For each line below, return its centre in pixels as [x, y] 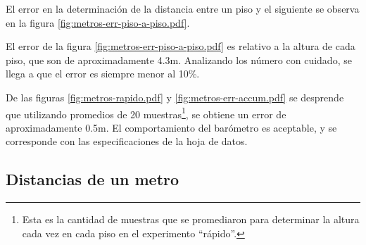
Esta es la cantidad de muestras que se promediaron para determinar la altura [191, 219]
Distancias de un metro [93, 179]
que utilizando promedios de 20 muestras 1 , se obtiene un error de [146, 113]
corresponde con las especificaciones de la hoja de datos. [127, 141]
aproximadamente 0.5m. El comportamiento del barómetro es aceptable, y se [171, 127]
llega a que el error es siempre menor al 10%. [103, 74]
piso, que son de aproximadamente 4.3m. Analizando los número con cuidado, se [179, 59]
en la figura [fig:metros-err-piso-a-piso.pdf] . [98, 22]
